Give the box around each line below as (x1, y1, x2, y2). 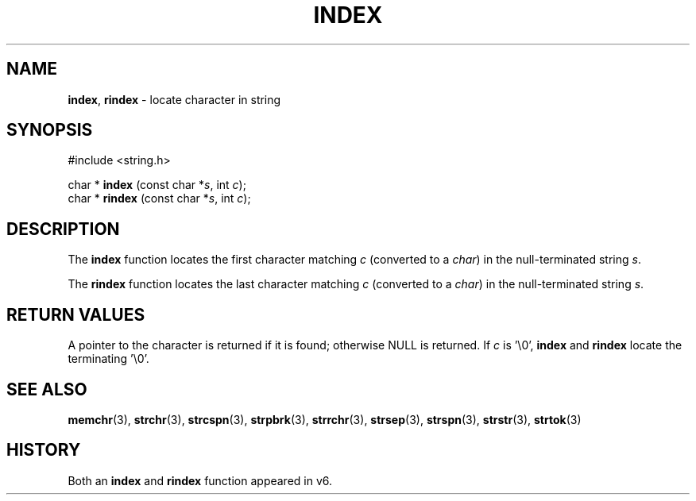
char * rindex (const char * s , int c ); (68, 191, 251, 206)
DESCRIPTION (6, 218, 120, 239)
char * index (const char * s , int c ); (68, 178, 246, 192)
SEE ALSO (6, 379, 87, 399)
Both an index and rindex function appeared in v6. (68, 473, 333, 488)
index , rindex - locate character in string (68, 92, 281, 106)
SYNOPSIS (6, 120, 93, 141)
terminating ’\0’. (68, 352, 149, 366)
